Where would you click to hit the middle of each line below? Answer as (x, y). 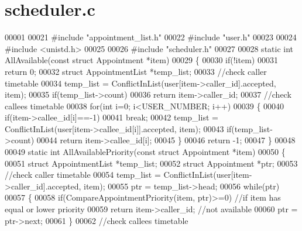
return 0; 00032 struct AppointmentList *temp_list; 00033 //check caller (136, 71)
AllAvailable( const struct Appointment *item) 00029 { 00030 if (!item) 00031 (141, 60)
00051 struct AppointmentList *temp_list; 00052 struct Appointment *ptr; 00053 (151, 163)
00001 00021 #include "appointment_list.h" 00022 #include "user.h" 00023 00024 (151, 37)
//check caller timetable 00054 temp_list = (83, 175)
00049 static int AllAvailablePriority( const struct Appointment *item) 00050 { (145, 152)
